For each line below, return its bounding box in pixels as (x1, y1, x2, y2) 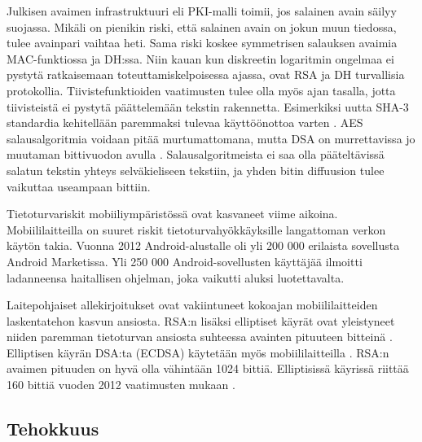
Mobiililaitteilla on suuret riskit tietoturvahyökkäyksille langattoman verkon (7, 221, 386, 238)
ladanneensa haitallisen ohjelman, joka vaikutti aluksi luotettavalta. (7, 269, 345, 286)
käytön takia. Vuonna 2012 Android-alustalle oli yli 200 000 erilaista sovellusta (7, 237, 400, 254)
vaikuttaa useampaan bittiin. (7, 177, 151, 195)
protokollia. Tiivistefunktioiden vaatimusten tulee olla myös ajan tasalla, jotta (7, 81, 396, 98)
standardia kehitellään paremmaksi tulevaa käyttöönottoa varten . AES (7, 114, 363, 131)
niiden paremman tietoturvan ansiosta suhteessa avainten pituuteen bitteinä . (7, 328, 393, 345)
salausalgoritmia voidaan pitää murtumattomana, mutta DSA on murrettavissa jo (7, 129, 415, 147)
